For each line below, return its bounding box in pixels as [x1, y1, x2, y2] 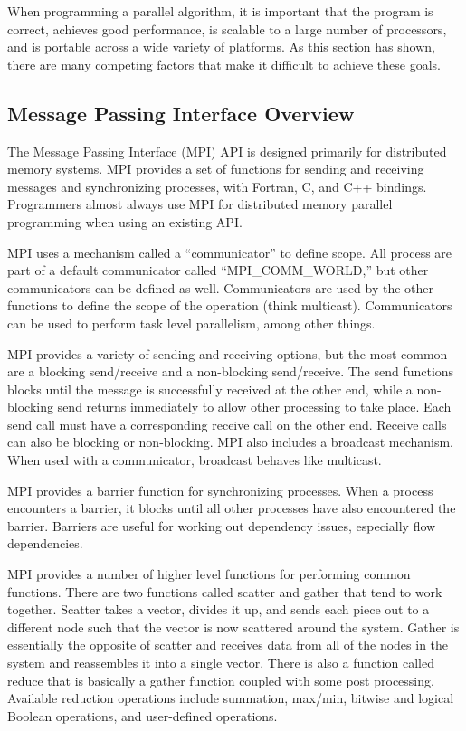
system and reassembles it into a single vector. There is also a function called [7, 653, 434, 672]
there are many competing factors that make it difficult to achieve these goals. [7, 54, 442, 73]
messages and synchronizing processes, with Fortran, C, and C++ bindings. [7, 176, 427, 195]
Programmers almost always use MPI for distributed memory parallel [7, 195, 393, 214]
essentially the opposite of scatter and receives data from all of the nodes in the [7, 635, 449, 654]
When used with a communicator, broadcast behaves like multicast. [7, 451, 382, 470]
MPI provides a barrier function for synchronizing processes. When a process [7, 480, 433, 499]
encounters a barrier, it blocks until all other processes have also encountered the [7, 498, 456, 517]
